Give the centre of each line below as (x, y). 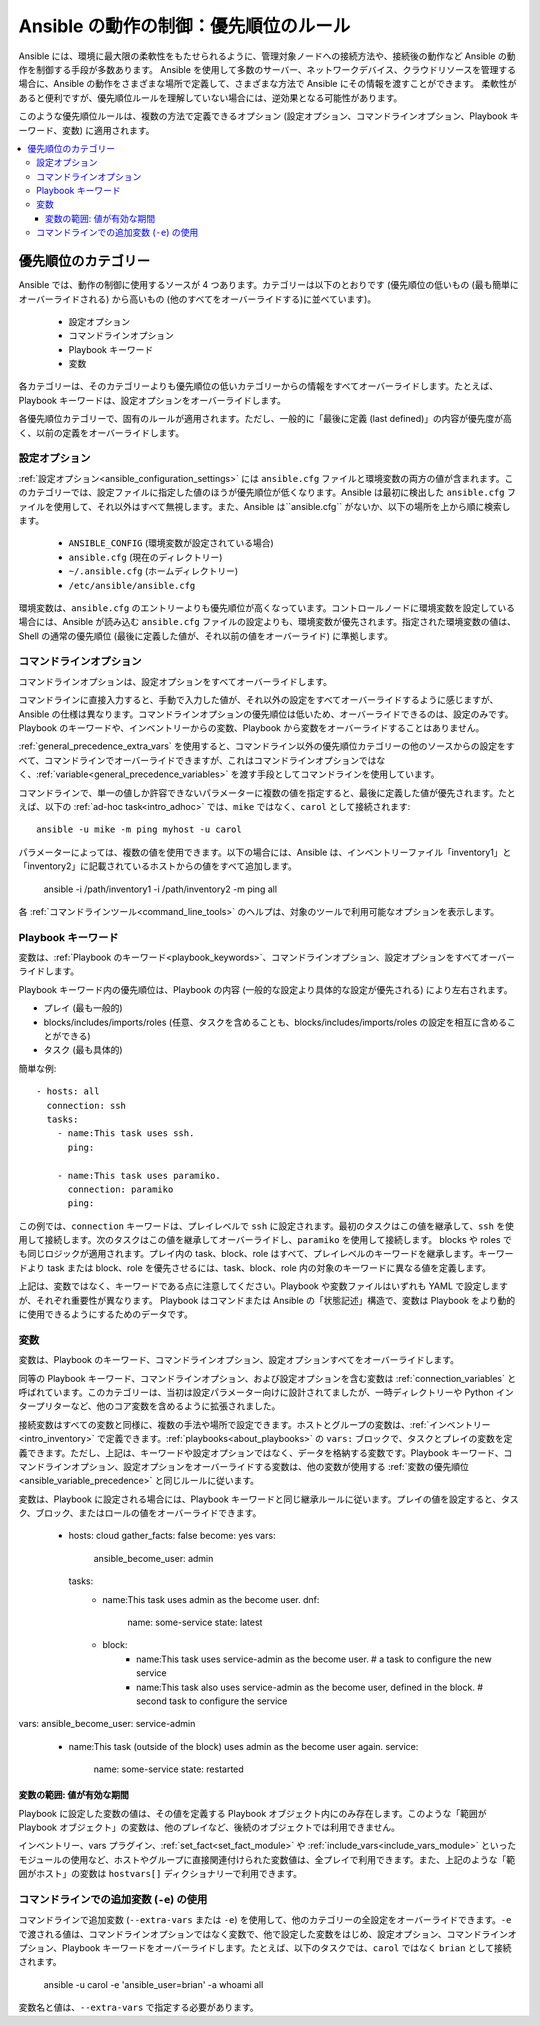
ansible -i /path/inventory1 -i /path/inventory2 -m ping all (160, 889)
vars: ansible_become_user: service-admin (107, 1724)
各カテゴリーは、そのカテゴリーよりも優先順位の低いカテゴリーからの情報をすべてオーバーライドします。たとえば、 (258, 386)
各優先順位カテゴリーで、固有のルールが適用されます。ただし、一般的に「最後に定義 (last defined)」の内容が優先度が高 (265, 419)
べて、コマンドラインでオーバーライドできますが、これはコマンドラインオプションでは (197, 760)
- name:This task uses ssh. (125, 1133)
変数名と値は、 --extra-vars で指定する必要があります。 (138, 2007)
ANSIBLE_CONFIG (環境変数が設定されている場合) (171, 543)
